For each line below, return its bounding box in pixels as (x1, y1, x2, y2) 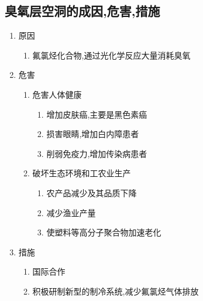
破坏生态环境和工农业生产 (32, 167, 131, 179)
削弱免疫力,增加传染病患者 (46, 147, 147, 159)
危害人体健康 (32, 88, 82, 100)
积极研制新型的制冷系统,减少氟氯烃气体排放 (32, 285, 199, 297)
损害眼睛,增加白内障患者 (46, 128, 139, 140)
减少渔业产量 (46, 206, 96, 218)
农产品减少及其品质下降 (46, 186, 137, 199)
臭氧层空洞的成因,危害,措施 (5, 2, 160, 20)
